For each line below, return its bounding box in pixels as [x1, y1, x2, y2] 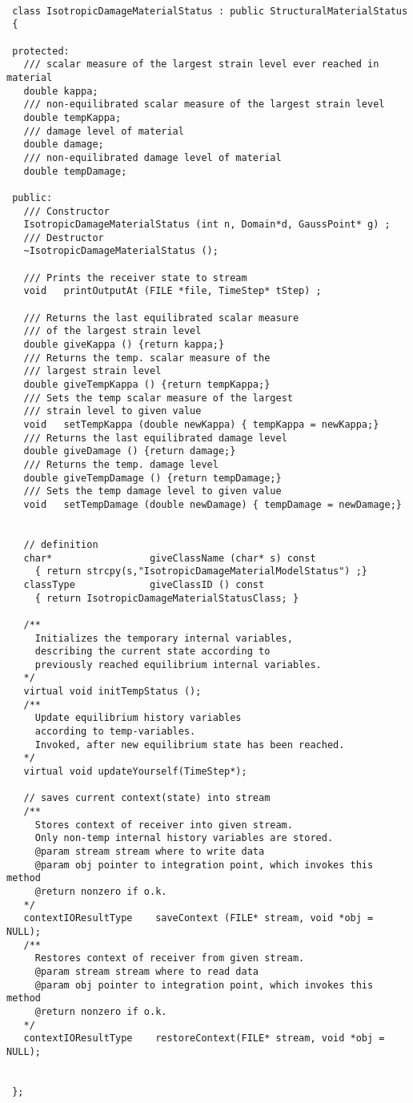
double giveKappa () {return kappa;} [23, 339, 225, 351]
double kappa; [23, 85, 98, 97]
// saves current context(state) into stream [23, 792, 271, 804]
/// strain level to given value [23, 405, 202, 417]
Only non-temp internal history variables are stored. [34, 832, 334, 844]
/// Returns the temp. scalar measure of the [23, 352, 271, 364]
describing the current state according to [34, 646, 271, 658]
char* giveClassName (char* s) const [23, 552, 316, 564]
